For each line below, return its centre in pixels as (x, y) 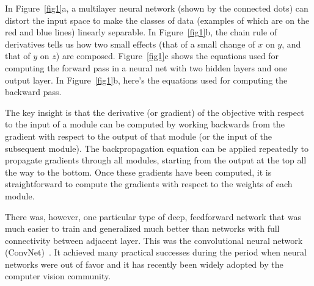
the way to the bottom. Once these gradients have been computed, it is (138, 172)
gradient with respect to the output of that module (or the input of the (138, 136)
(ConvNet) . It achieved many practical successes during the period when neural (156, 252)
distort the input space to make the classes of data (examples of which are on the (157, 20)
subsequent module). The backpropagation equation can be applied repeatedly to (157, 148)
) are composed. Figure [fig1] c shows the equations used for (167, 56)
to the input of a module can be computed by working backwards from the (145, 124)
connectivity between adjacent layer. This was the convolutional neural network (154, 240)
